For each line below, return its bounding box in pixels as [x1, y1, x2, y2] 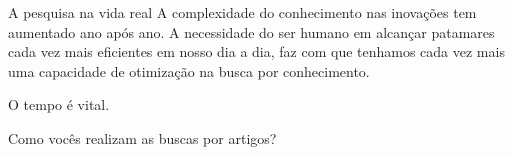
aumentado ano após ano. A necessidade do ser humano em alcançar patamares [8, 21, 495, 42]
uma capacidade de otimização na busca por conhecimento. [8, 60, 370, 81]
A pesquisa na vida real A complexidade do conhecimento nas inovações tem [8, 2, 477, 22]
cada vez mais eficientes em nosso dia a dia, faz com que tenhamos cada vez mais [8, 41, 505, 62]
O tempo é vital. [8, 94, 110, 115]
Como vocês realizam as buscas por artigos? [8, 127, 277, 148]
